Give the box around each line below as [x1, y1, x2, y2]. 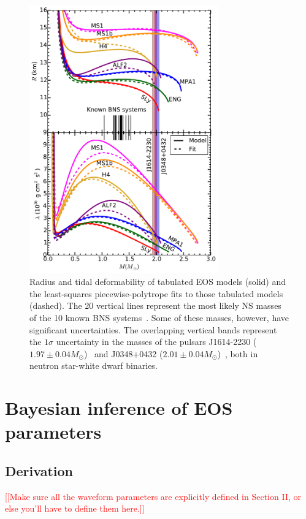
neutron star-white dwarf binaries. [29, 359, 158, 372]
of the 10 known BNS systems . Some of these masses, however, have [29, 311, 289, 324]
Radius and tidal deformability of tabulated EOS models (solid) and [29, 275, 286, 288]
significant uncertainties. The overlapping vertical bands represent [29, 323, 277, 336]
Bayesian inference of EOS [5, 395, 233, 420]
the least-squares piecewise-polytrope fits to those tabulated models [29, 287, 283, 300]
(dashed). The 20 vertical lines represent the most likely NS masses [29, 299, 281, 312]
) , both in [217, 347, 258, 360]
